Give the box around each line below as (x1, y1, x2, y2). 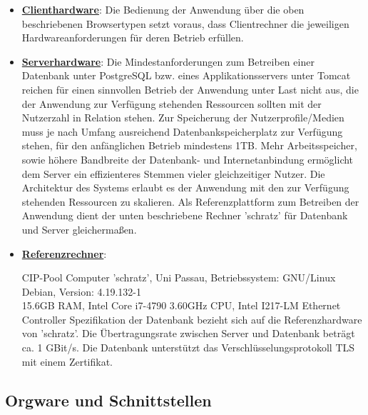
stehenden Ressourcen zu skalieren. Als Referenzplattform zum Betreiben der (21, 194, 359, 209)
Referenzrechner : (21, 246, 107, 261)
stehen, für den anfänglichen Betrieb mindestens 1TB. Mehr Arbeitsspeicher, (21, 138, 357, 153)
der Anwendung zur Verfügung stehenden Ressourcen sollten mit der (21, 96, 322, 111)
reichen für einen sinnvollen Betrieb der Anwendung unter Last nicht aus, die (21, 81, 359, 96)
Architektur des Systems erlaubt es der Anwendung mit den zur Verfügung (21, 180, 349, 195)
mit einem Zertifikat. (21, 354, 113, 369)
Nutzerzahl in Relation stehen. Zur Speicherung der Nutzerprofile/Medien (21, 110, 344, 125)
